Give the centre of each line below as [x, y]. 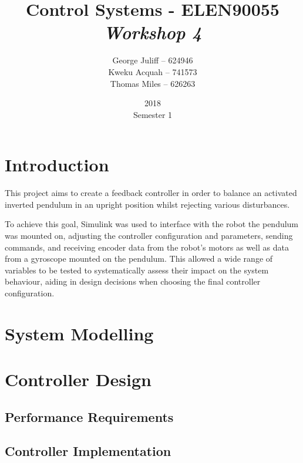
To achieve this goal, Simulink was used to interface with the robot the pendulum [152, 224]
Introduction [57, 165]
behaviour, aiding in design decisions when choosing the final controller [133, 281]
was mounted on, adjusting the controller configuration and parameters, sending [149, 235]
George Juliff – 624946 [153, 60]
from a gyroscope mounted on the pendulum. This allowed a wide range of [139, 258]
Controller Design [78, 379]
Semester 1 [153, 114]
